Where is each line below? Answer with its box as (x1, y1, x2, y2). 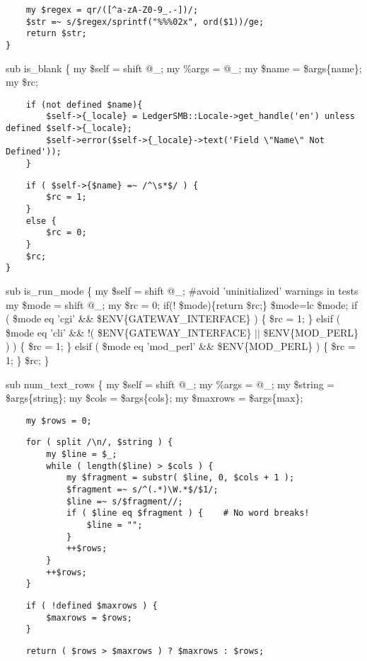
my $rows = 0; (25, 415, 92, 426)
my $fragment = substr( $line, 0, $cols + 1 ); (66, 473, 295, 483)
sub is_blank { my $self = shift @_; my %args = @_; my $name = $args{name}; (6, 60, 362, 75)
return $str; (25, 28, 87, 39)
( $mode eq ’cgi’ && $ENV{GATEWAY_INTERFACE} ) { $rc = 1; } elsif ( (6, 311, 341, 326)
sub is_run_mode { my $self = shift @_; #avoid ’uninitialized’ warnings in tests (6, 283, 359, 298)
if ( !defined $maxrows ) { (25, 600, 158, 611)
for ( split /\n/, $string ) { (25, 437, 173, 448)
